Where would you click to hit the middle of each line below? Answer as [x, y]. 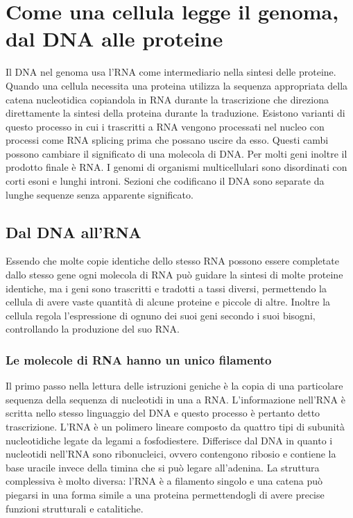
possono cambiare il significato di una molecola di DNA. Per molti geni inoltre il [176, 153]
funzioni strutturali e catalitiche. [75, 508]
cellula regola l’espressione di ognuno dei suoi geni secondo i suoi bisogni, [161, 315]
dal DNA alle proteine [114, 39]
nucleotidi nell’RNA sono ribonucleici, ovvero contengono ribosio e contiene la [171, 454]
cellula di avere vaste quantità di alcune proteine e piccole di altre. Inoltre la [168, 302]
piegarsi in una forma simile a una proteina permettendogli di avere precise [165, 494]
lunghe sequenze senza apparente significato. [100, 194]
